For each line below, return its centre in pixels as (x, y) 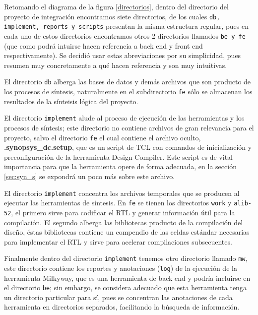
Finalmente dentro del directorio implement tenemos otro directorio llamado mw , (126, 258)
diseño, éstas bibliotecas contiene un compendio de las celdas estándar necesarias (127, 232)
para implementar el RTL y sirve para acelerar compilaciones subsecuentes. (118, 241)
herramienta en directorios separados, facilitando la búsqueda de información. (122, 307)
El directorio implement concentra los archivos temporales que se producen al (122, 193)
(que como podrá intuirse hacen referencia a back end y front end (103, 45)
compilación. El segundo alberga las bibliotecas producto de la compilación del (124, 222)
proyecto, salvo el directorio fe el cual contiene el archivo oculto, (102, 137)
